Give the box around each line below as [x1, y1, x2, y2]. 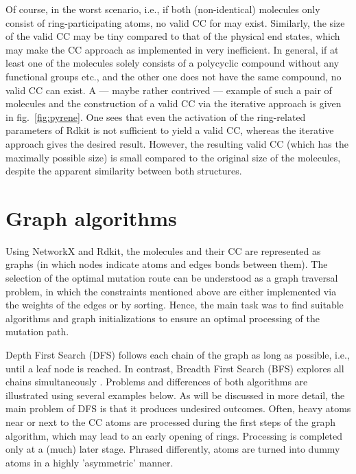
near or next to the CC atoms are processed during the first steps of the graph [5, 414, 335, 429]
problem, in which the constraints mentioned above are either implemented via [5, 284, 337, 298]
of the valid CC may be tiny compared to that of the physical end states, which [5, 29, 340, 43]
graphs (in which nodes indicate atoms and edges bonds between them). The [5, 257, 328, 271]
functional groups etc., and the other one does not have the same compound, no [5, 69, 342, 83]
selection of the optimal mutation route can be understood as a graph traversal [5, 271, 338, 285]
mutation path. [5, 324, 69, 339]
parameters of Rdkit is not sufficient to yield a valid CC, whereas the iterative [5, 123, 334, 137]
